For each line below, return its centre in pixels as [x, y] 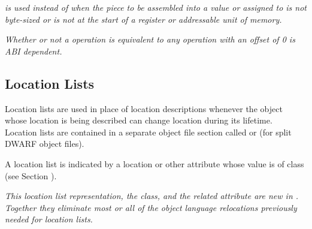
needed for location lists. [49, 219]
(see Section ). [31, 175]
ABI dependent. [34, 51]
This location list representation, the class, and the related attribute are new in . [152, 196]
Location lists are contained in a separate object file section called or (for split [148, 132]
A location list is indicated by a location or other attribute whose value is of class [155, 163]
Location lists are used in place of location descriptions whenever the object [144, 108]
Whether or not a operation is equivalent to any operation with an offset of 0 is [150, 39]
